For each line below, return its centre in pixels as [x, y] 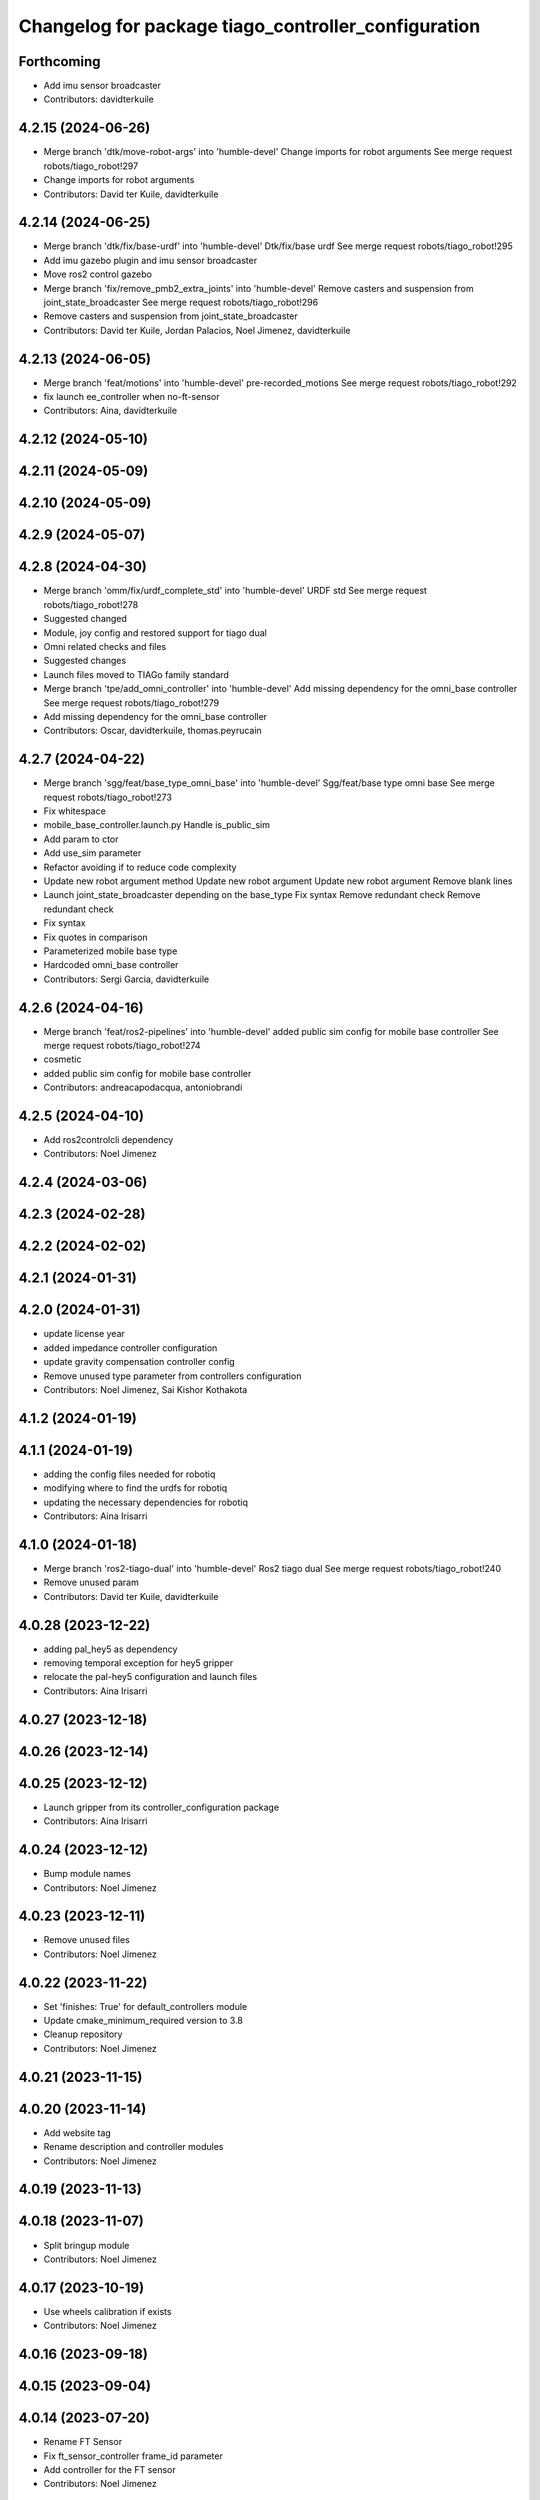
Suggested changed [85, 619]
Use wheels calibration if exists [107, 2311]
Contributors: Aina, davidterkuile [110, 411]
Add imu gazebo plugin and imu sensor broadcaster [150, 260]
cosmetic [62, 1059]
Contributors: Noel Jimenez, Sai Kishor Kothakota [145, 1390]
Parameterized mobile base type [110, 951]
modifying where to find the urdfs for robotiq [135, 1488]
